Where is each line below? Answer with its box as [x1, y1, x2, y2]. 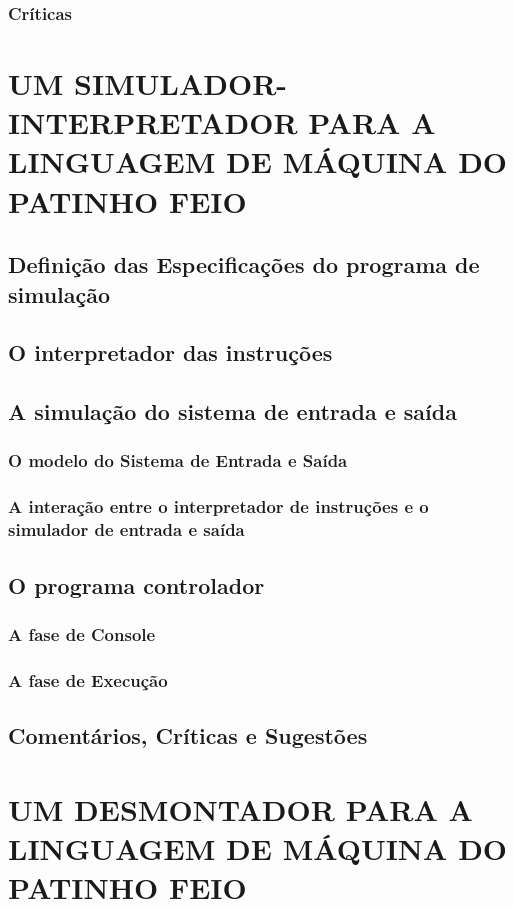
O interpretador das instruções [8, 337, 333, 368]
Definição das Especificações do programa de [8, 249, 480, 280]
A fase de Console [8, 621, 156, 646]
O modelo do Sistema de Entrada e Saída [8, 448, 348, 473]
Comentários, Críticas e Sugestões [8, 719, 368, 750]
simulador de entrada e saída [8, 517, 245, 542]
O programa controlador [8, 569, 265, 600]
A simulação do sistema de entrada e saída [8, 396, 457, 427]
